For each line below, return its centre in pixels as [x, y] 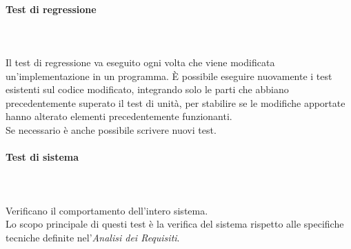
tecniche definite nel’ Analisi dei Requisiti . [93, 237]
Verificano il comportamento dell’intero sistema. [107, 210]
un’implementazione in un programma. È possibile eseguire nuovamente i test [169, 76]
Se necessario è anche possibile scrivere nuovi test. [111, 129]
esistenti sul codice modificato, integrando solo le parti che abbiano [147, 89]
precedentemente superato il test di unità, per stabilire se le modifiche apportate [175, 102]
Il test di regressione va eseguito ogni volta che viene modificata [140, 62]
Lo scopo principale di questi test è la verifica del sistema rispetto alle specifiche [175, 224]
